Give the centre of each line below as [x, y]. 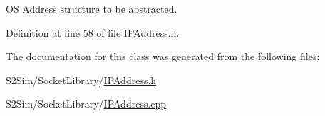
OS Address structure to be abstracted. [92, 8]
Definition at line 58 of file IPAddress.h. [93, 32]
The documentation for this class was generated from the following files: [163, 56]
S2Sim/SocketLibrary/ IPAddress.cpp [86, 104]
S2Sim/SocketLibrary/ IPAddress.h [81, 80]
